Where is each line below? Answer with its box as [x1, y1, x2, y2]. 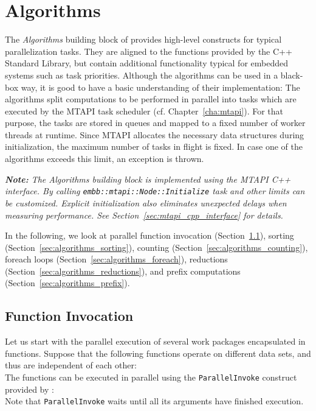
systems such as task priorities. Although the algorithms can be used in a [5, 68, 278, 81]
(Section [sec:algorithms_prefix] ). [5, 276, 130, 289]
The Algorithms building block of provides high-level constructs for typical [5, 33, 282, 46]
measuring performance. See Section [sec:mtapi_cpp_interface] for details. [5, 208, 283, 221]
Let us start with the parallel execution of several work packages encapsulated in [5, 335, 306, 348]
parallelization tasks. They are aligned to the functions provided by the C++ [5, 44, 292, 57]
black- [280, 68, 303, 81]
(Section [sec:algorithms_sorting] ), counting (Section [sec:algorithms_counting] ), [5, 241, 308, 253]
